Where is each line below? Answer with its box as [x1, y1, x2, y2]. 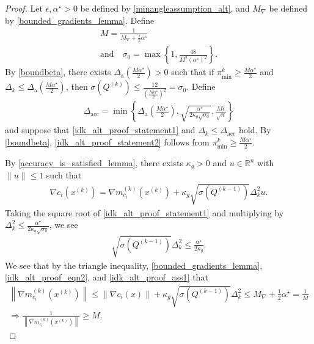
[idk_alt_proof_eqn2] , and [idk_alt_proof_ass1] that [5, 271, 208, 284]
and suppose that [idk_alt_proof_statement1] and [5, 123, 195, 136]
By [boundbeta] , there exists [5, 65, 111, 78]
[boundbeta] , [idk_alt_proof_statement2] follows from [5, 135, 210, 148]
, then [65, 80, 88, 93]
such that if [171, 65, 214, 78]
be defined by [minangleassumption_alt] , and [80, 2, 250, 14]
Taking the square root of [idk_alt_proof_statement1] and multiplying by [5, 206, 284, 219]
